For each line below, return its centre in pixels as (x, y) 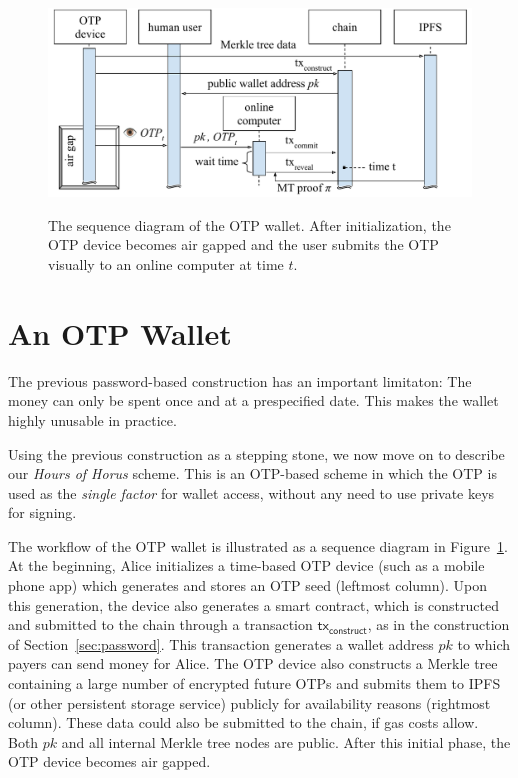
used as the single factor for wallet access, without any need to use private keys (251, 492)
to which (483, 643)
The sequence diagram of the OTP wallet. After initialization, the (249, 224)
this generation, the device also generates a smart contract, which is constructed (253, 604)
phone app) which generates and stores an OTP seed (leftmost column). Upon (247, 585)
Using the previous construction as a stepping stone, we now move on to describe (256, 453)
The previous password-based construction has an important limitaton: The (240, 380)
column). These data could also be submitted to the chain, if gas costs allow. (243, 722)
